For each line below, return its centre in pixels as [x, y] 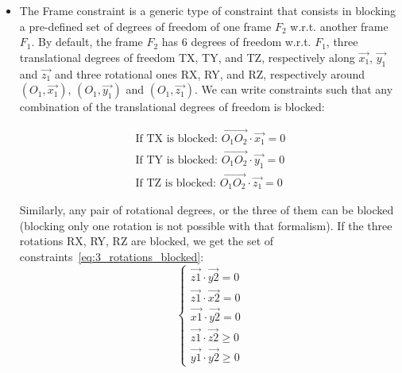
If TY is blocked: [176, 160]
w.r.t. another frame [339, 26]
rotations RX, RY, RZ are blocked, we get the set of [147, 241]
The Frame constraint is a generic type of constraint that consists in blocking [208, 10]
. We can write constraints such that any [294, 89]
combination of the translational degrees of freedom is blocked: [172, 107]
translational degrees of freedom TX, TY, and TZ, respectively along [187, 57]
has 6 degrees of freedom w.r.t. [236, 42]
